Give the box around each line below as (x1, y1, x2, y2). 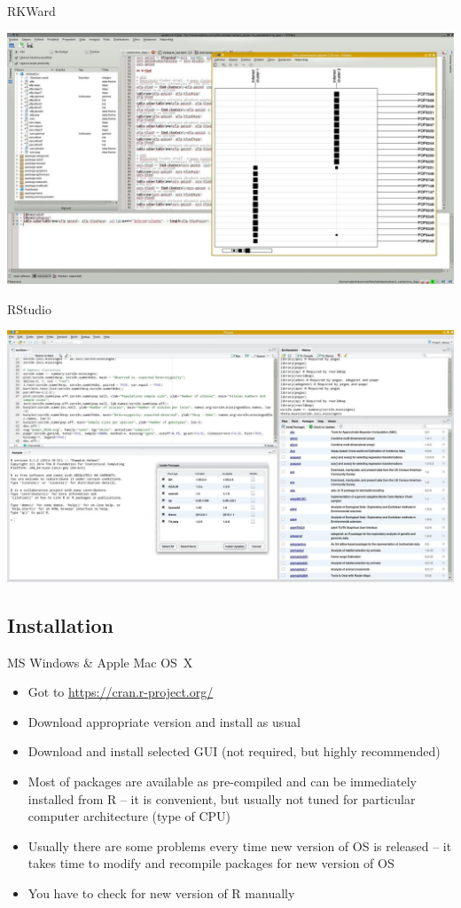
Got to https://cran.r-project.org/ (27, 683, 214, 701)
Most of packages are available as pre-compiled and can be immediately (27, 771, 417, 790)
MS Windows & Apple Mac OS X (7, 652, 193, 671)
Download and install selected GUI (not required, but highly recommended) (27, 742, 441, 761)
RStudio (7, 299, 51, 318)
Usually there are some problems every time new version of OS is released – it (27, 836, 452, 855)
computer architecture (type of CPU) (27, 807, 230, 825)
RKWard (7, 2, 56, 20)
